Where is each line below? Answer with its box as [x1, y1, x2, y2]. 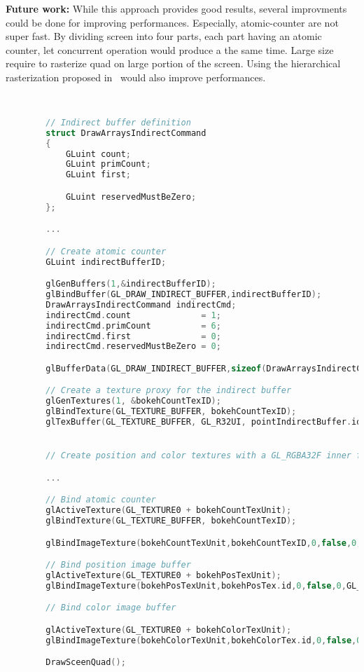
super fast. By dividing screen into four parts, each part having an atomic [6, 29, 322, 43]
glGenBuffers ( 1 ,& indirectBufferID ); [45, 279, 216, 289]
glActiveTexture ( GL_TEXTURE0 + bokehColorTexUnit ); [45, 624, 292, 635]
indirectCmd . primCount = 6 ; [45, 320, 221, 331]
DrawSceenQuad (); [45, 657, 126, 668]
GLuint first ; [65, 170, 131, 180]
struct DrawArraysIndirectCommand [45, 128, 206, 138]
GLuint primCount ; [65, 159, 151, 170]
